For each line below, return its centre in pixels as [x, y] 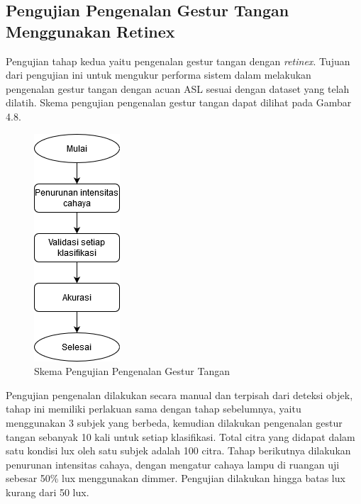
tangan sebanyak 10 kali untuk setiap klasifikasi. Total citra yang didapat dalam [180, 436]
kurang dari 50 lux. [48, 492]
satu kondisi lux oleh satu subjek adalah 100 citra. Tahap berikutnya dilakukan [178, 450]
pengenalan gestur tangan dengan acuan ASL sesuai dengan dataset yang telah [178, 88]
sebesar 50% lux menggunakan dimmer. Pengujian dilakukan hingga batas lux [176, 478]
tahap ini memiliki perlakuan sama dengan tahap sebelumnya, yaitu [154, 409]
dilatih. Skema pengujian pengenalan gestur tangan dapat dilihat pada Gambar [179, 102]
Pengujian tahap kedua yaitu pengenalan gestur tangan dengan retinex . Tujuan [178, 61]
